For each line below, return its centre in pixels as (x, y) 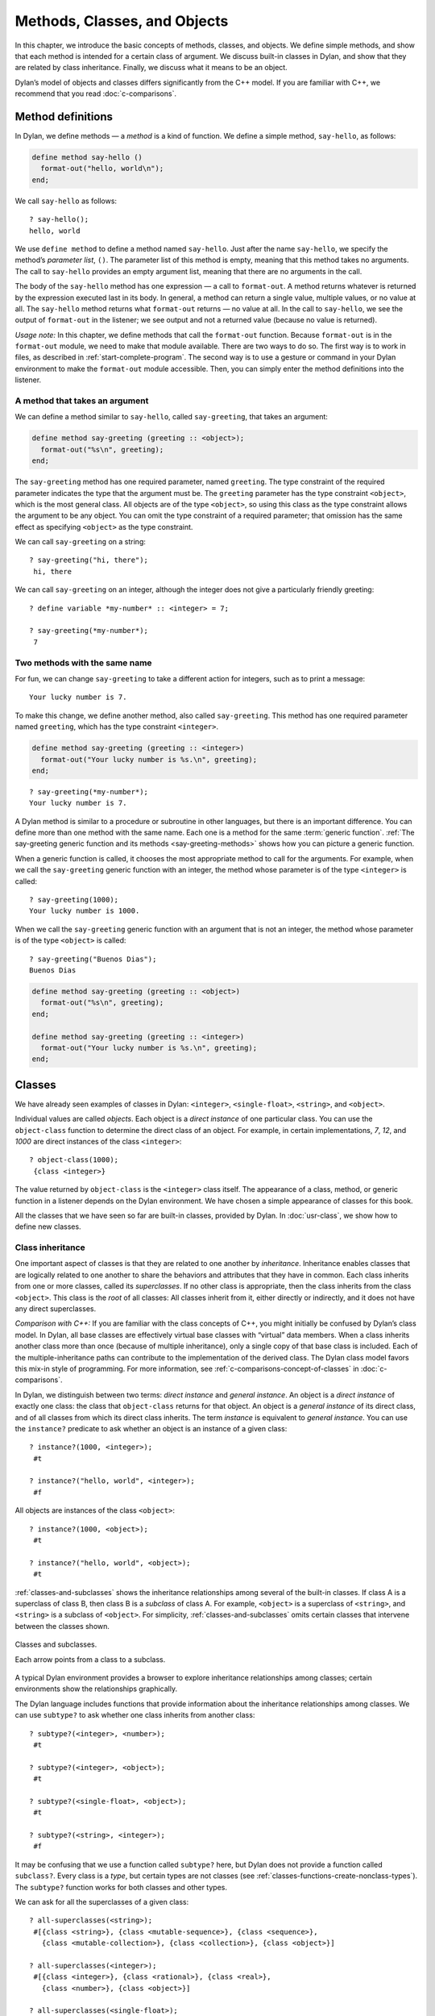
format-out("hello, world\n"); (102, 169)
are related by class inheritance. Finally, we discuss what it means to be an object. (151, 68)
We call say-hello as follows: (66, 201)
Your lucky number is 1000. (85, 911)
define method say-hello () (87, 157)
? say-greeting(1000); (74, 900)
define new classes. (48, 1227)
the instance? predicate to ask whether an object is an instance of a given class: (151, 1428)
